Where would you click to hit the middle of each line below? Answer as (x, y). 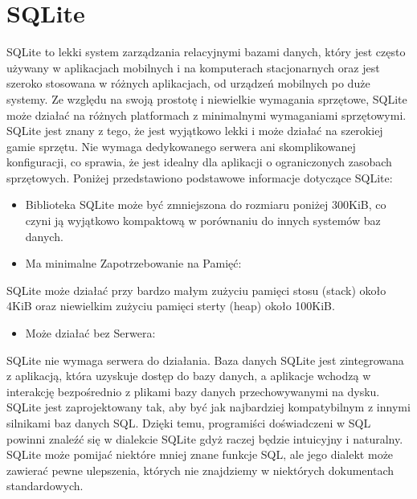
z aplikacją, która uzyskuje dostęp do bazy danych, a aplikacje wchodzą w (189, 376)
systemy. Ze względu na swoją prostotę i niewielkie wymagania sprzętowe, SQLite (207, 98)
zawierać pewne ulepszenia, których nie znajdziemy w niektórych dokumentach (200, 470)
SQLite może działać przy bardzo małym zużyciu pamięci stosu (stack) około (196, 290)
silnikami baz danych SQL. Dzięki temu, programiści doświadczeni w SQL (189, 423)
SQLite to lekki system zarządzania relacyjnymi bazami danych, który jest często (206, 52)
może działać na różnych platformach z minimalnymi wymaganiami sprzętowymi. (206, 115)
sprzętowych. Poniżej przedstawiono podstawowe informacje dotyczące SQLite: (200, 177)
